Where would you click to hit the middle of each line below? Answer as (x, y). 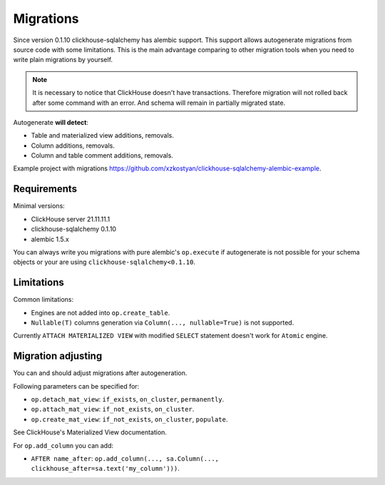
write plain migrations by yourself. (63, 60)
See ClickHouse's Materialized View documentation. (90, 432)
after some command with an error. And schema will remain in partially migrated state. (159, 103)
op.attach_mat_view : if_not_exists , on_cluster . (113, 409)
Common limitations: (43, 300)
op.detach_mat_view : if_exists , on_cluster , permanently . (128, 399)
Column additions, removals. (73, 145)
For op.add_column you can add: (63, 445)
